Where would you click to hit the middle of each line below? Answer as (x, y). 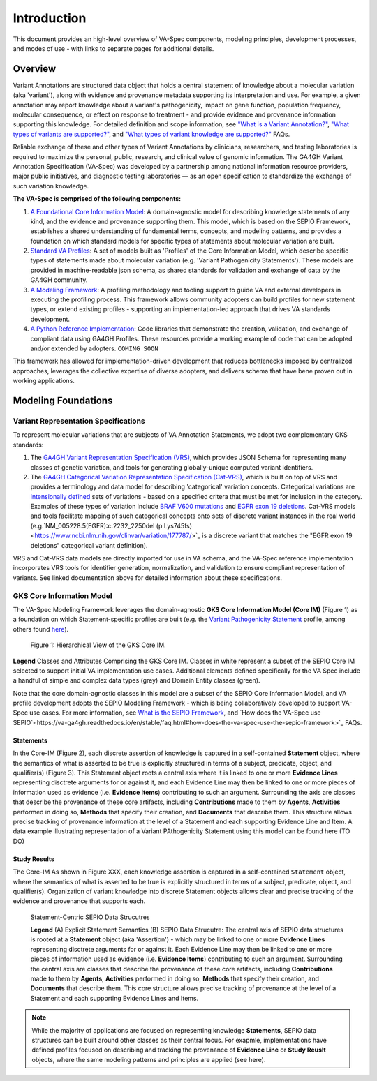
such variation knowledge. (51, 186)
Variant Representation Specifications (79, 421)
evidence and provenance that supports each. (79, 901)
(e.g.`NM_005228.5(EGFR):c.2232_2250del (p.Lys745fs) (111, 525)
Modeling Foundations (63, 400)
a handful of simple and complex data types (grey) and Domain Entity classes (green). (136, 680)
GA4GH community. (59, 280)
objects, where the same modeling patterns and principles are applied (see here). (149, 1059)
